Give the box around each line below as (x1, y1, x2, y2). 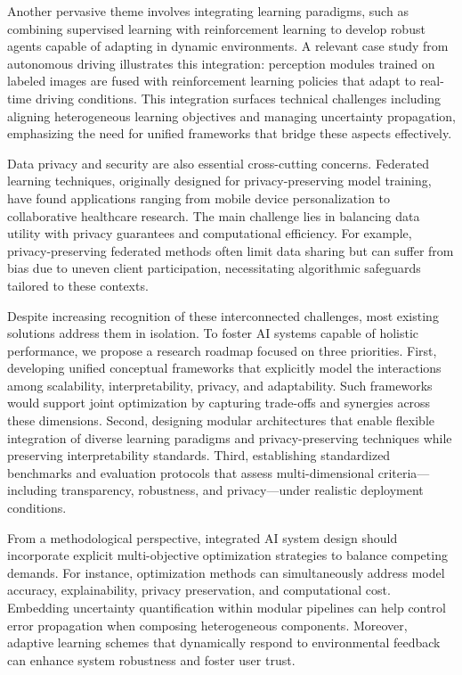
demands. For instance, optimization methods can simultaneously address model (7, 563, 445, 581)
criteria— (377, 463, 430, 482)
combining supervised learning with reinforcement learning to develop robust (7, 19, 426, 37)
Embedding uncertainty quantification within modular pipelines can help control (7, 598, 446, 616)
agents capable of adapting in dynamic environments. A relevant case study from (7, 37, 449, 55)
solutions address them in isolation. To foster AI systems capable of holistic (7, 324, 419, 342)
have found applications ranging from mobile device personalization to (7, 188, 391, 207)
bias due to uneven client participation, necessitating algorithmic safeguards (7, 259, 421, 277)
